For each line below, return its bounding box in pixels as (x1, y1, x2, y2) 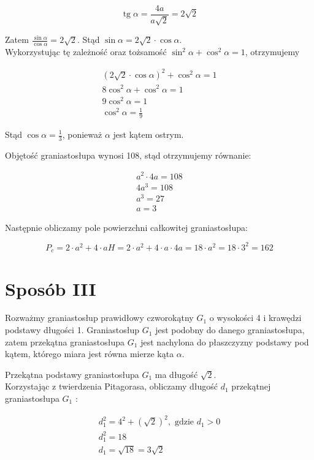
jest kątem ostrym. (113, 128, 184, 140)
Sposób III (5, 276, 96, 301)
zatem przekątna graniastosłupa (5, 335, 125, 348)
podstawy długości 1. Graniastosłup (5, 323, 140, 336)
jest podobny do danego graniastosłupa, (155, 323, 305, 336)
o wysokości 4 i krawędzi (209, 311, 302, 324)
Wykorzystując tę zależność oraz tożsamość (5, 45, 167, 58)
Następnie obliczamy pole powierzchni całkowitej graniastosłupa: (5, 221, 248, 233)
